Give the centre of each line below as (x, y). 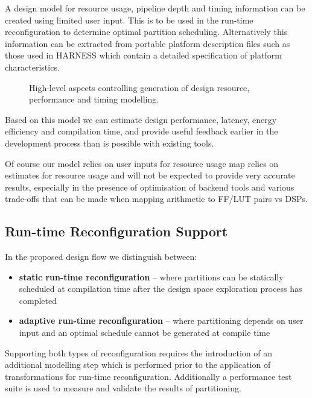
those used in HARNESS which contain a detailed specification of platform (143, 55)
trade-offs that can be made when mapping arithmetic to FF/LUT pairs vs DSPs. (156, 199)
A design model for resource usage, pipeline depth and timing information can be (155, 8)
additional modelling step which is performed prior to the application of (138, 365)
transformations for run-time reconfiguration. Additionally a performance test (148, 376)
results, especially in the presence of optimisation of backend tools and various (150, 187)
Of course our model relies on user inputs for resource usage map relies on (142, 163)
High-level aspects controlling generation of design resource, (139, 87)
